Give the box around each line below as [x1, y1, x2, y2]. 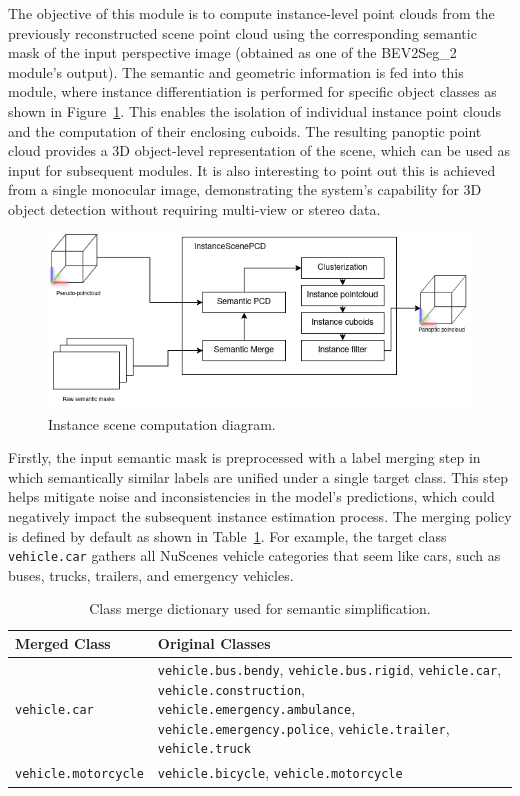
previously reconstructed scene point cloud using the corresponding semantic [8, 22, 477, 43]
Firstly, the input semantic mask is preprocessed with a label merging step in [8, 447, 481, 468]
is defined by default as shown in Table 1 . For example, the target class [8, 525, 447, 546]
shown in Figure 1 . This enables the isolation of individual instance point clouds [8, 100, 502, 121]
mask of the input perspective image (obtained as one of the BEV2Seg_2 [8, 42, 457, 63]
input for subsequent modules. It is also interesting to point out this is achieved [8, 159, 496, 180]
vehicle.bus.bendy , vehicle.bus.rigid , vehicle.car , [157, 658, 502, 679]
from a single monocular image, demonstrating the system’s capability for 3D [8, 179, 482, 200]
